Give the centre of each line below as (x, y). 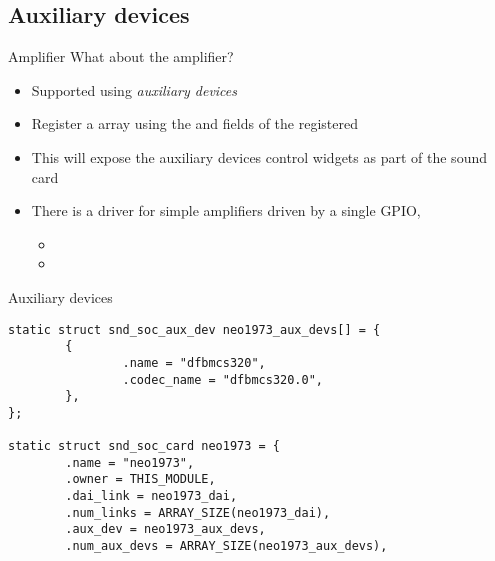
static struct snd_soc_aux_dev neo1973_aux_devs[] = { (194, 329)
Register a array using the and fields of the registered (194, 123)
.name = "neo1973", (130, 462)
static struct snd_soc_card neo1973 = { (144, 446)
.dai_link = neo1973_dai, (151, 496)
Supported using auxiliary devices (134, 89)
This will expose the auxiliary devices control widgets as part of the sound (259, 156)
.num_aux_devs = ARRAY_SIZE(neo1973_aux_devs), (226, 546)
